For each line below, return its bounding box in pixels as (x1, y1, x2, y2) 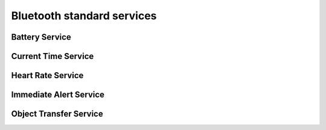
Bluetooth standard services (11, 9, 157, 22)
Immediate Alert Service (11, 90, 105, 100)
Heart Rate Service (11, 70, 84, 81)
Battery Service (11, 32, 72, 42)
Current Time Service (11, 51, 94, 61)
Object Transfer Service (11, 109, 103, 119)
